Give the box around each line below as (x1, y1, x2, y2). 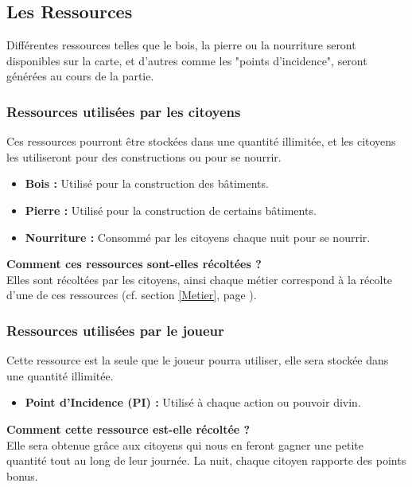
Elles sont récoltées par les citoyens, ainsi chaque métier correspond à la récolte (6, 271, 393, 287)
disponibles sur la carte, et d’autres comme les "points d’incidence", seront (6, 52, 367, 68)
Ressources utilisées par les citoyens (6, 101, 241, 121)
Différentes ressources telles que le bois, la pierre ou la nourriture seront (6, 37, 356, 53)
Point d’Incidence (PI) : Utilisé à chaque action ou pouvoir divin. (25, 394, 361, 411)
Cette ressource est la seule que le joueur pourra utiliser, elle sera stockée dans (6, 352, 389, 368)
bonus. (6, 467, 38, 484)
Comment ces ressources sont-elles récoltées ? (6, 255, 262, 272)
